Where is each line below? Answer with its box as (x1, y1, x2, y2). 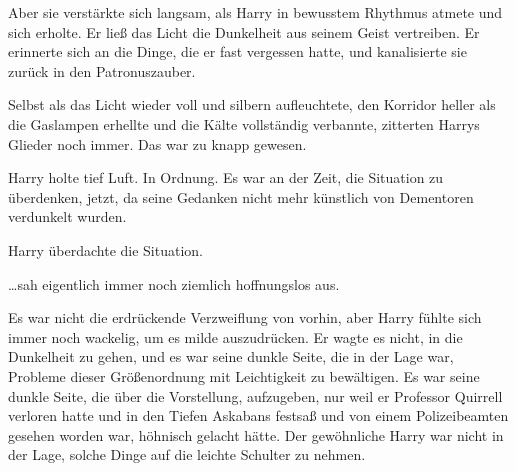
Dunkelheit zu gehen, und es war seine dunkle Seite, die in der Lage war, (8, 346, 454, 367)
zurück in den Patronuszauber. (8, 60, 196, 81)
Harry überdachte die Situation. (8, 239, 203, 260)
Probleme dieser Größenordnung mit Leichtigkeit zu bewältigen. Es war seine (8, 365, 480, 386)
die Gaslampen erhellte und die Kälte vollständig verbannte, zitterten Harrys (8, 113, 480, 134)
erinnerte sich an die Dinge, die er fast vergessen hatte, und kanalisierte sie (8, 41, 467, 62)
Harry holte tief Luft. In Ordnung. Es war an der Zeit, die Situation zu (8, 167, 444, 188)
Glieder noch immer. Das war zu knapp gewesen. (8, 133, 307, 154)
